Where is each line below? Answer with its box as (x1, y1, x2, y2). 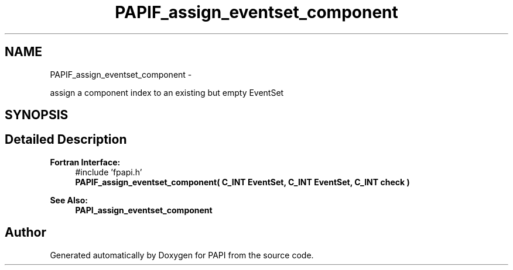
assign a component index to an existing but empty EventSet (50, 87, 284, 98)
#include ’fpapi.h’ (75, 167, 142, 177)
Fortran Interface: (50, 157, 121, 167)
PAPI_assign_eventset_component (75, 205, 213, 215)
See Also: (50, 195, 88, 205)
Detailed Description (5, 132, 127, 147)
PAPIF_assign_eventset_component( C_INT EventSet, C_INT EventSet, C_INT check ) (75, 176, 410, 187)
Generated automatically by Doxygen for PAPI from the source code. (50, 250, 314, 260)
